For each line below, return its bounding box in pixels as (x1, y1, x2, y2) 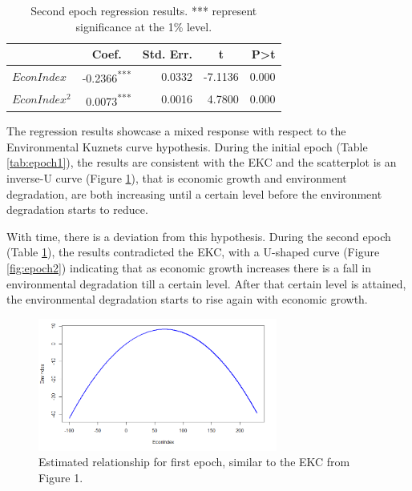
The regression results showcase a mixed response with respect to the (6, 123, 346, 139)
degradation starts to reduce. (6, 201, 148, 218)
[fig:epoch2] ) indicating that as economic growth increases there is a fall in (6, 260, 372, 276)
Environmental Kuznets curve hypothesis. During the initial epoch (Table (6, 138, 368, 155)
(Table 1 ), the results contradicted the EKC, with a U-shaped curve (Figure (6, 243, 380, 260)
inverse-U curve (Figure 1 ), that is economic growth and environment (6, 170, 347, 187)
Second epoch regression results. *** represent (30, 2, 257, 18)
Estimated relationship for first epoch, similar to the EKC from (38, 453, 350, 470)
